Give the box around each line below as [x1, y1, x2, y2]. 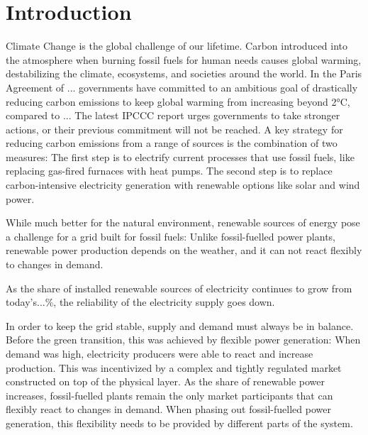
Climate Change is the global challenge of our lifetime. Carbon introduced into [6, 38, 348, 53]
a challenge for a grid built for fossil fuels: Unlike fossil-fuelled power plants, [6, 228, 335, 243]
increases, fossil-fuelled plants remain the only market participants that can [6, 387, 333, 402]
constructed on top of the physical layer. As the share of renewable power [6, 374, 325, 389]
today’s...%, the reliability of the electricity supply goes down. [6, 294, 275, 309]
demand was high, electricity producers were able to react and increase [6, 346, 313, 360]
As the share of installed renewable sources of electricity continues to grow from [6, 280, 352, 295]
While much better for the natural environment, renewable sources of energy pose [6, 215, 360, 230]
